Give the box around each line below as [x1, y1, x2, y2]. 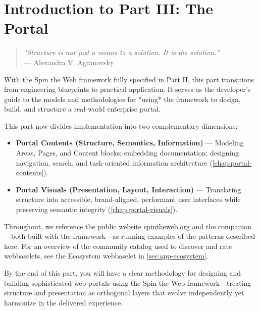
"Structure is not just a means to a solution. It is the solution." [24, 47, 220, 58]
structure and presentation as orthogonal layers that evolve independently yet [4, 287, 244, 298]
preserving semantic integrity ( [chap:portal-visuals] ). [16, 204, 178, 215]
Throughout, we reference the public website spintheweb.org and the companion [4, 221, 251, 231]
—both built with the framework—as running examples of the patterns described [4, 231, 255, 241]
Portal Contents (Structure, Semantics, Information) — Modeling [16, 137, 244, 148]
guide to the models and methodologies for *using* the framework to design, [4, 93, 241, 104]
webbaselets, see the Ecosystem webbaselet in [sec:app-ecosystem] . [4, 250, 209, 261]
